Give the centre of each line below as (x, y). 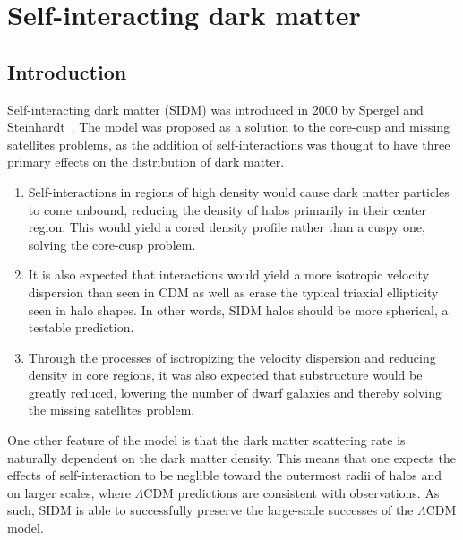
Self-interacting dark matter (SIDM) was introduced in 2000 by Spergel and (215, 109)
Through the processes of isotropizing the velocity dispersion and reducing (232, 357)
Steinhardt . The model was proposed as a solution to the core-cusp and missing (229, 127)
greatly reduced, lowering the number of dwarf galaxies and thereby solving (235, 392)
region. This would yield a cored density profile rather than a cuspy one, (227, 227)
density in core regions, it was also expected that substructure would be (225, 375)
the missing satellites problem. (111, 410)
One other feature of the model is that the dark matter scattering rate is (206, 440)
